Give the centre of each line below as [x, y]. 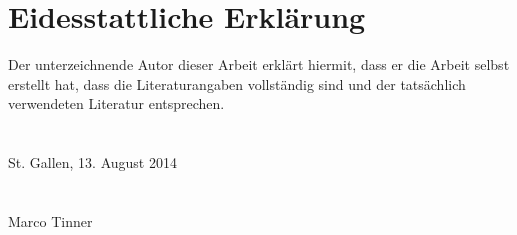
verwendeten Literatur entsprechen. [116, 103]
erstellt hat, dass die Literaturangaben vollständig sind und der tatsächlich [237, 83]
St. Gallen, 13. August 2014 [92, 162]
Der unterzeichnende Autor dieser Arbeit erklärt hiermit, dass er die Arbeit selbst [259, 64]
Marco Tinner [50, 220]
